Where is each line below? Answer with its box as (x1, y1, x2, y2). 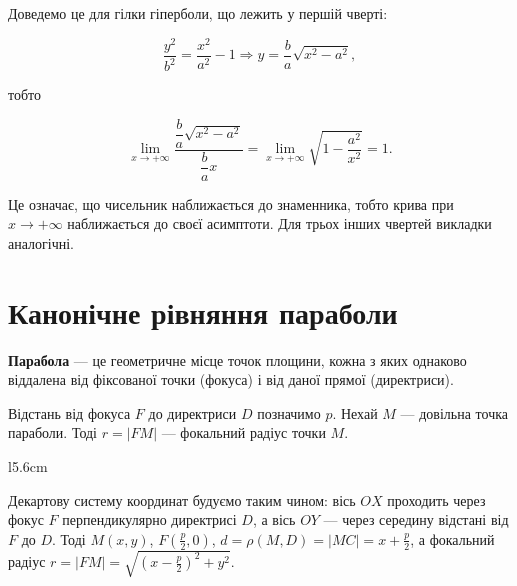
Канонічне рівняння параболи (8, 291, 398, 332)
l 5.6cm (8, 455, 48, 476)
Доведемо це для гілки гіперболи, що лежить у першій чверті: (8, 3, 388, 23)
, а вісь (252, 509, 296, 530)
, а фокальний (410, 528, 495, 549)
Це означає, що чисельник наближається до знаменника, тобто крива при (8, 193, 454, 214)
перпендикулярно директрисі (62, 509, 237, 530)
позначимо (257, 402, 321, 423)
